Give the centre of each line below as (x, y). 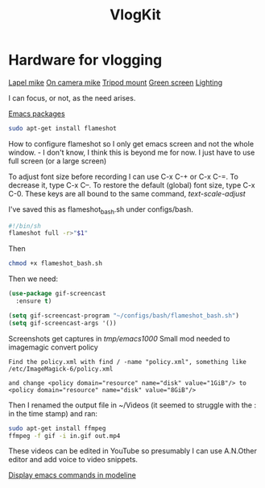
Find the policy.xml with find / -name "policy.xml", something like (128, 362)
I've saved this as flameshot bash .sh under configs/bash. (101, 210)
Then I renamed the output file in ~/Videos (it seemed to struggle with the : (132, 405)
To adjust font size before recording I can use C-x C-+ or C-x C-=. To (124, 176)
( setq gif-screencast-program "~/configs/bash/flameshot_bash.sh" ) (124, 316)
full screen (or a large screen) (58, 161)
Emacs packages (37, 114)
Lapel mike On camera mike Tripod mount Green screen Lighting (116, 82)
